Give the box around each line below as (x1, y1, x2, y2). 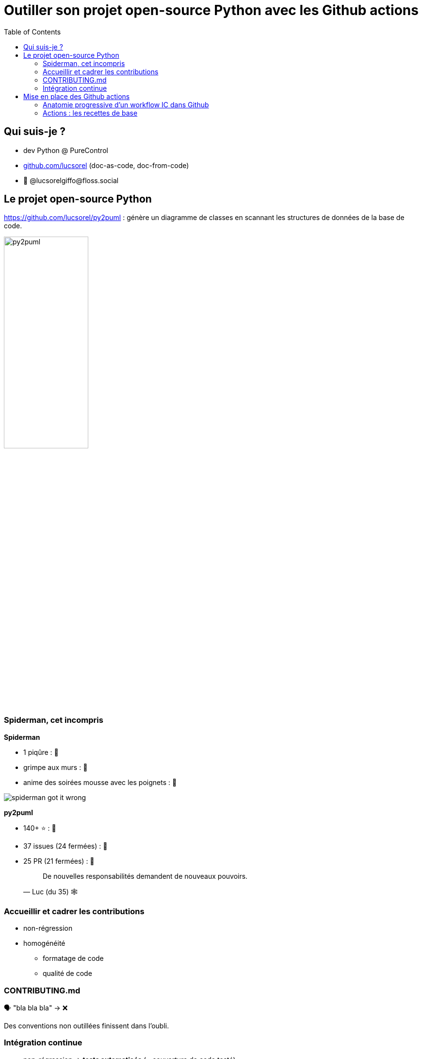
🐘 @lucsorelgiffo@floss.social (23, 176, 119, 185)
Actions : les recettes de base (43, 108, 138, 117)
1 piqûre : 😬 (23, 748, 59, 756)
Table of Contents (4, 27, 61, 36)
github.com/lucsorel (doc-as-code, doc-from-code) (23, 161, 189, 170)
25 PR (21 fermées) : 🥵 (23, 856, 95, 865)
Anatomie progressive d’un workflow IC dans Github (43, 100, 209, 109)
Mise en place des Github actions (23, 92, 130, 101)
